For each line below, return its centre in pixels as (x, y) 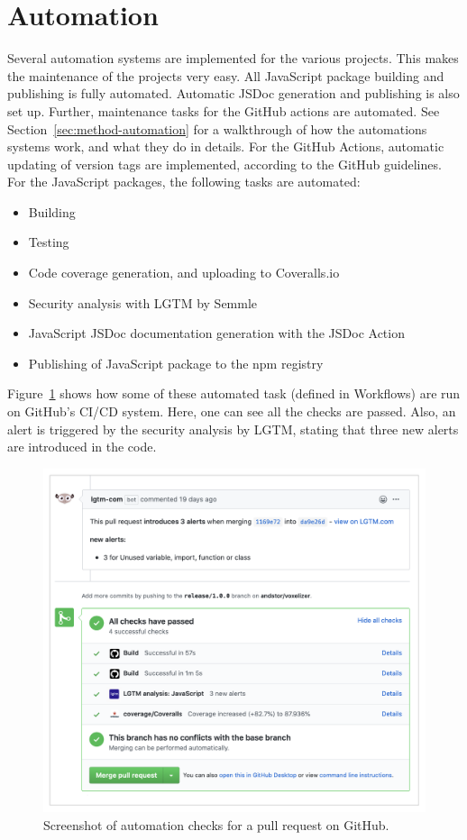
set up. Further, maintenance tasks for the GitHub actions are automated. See (224, 110)
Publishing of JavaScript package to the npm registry (176, 363)
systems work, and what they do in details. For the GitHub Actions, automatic (226, 146)
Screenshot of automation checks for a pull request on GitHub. (216, 824)
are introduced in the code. (82, 447)
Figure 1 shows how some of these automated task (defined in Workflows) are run (234, 393)
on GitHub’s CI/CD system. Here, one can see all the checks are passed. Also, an (232, 411)
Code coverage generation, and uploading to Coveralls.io (184, 273)
